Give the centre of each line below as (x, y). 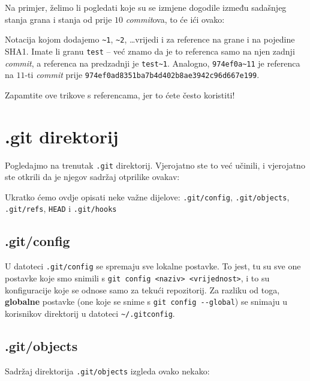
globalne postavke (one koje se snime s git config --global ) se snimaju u (146, 301)
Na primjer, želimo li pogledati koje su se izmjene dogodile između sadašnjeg (146, 7)
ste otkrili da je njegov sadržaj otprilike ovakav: (92, 177)
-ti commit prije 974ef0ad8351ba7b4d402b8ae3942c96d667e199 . (142, 75)
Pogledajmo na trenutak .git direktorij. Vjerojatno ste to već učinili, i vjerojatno (155, 165)
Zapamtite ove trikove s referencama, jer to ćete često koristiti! (120, 94)
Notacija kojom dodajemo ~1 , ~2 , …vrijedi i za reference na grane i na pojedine (150, 39)
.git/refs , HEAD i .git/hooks (61, 208)
